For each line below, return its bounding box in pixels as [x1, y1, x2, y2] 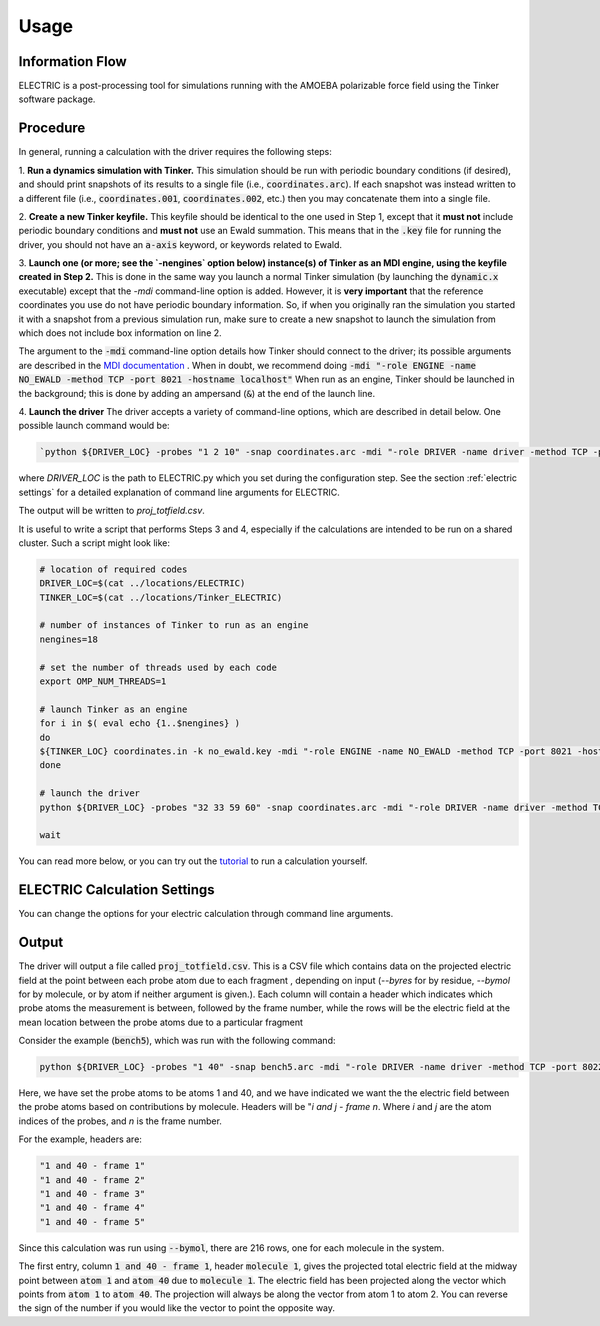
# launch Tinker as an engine [39, 703, 188, 715]
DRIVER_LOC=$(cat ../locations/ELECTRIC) [39, 578, 246, 589]
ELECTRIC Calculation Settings [18, 881, 215, 899]
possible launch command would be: [18, 420, 170, 432]
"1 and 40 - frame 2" [39, 1174, 146, 1185]
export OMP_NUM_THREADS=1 [39, 676, 167, 687]
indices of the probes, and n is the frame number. [18, 1115, 222, 1127]
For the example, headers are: [18, 1133, 142, 1145]
